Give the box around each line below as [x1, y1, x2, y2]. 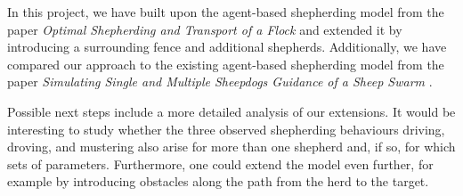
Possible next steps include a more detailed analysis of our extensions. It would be [7, 102, 456, 120]
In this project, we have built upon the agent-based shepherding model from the [7, 3, 444, 20]
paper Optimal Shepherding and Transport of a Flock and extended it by [7, 20, 402, 38]
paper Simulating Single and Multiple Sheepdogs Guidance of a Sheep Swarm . [7, 72, 433, 91]
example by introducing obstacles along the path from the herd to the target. [7, 172, 429, 191]
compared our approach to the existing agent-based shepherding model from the [7, 54, 444, 73]
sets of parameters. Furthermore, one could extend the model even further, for [7, 154, 434, 173]
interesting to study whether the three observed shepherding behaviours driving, [7, 119, 445, 138]
